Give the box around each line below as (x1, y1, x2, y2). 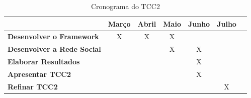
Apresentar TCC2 (8, 68, 71, 79)
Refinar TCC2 (8, 81, 58, 91)
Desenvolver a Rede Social (8, 44, 101, 54)
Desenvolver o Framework (8, 31, 99, 42)
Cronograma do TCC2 (91, 1, 160, 11)
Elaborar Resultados (8, 56, 80, 67)
